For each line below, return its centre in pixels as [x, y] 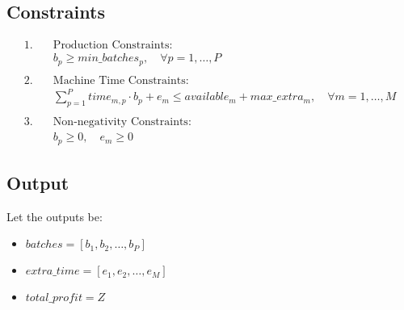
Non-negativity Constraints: [122, 122]
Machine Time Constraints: [121, 80]
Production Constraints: [113, 46]
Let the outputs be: [55, 216]
